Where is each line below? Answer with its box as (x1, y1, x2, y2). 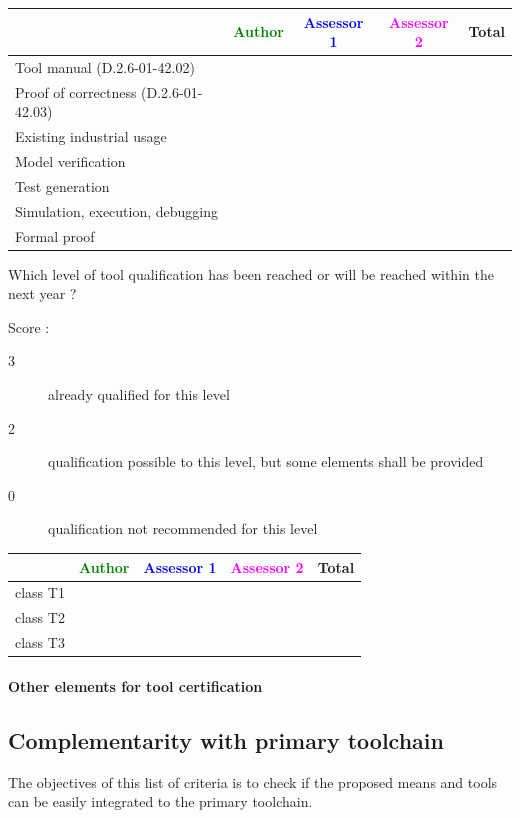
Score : (8, 316, 50, 337)
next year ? (8, 283, 77, 304)
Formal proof (15, 225, 95, 246)
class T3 (15, 632, 65, 653)
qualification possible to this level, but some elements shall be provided (48, 451, 484, 472)
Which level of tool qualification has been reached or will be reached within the (8, 263, 494, 284)
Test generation (15, 175, 110, 196)
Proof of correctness (15, 81, 137, 102)
